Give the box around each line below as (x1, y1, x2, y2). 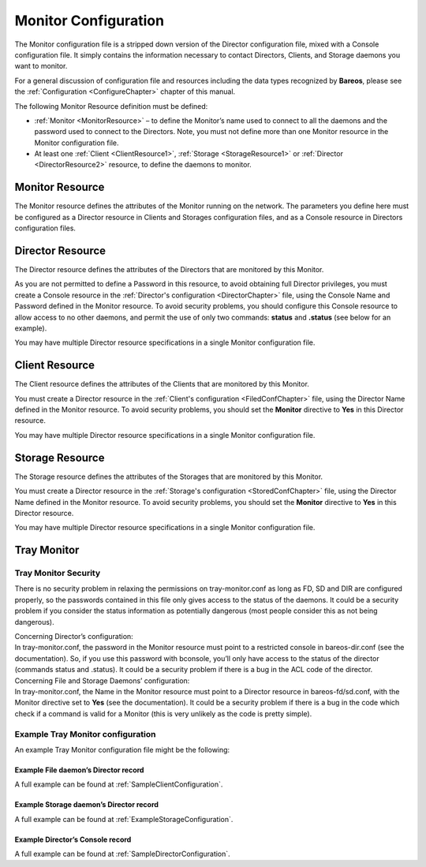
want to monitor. (14, 62, 68, 71)
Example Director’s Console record (14, 835, 132, 844)
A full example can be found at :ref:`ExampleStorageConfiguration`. (14, 814, 234, 824)
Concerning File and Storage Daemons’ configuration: (14, 675, 190, 686)
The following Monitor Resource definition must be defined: (14, 101, 208, 110)
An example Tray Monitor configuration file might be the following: (14, 745, 230, 754)
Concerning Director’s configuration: (14, 632, 133, 641)
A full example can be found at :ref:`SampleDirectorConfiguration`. (14, 849, 230, 859)
